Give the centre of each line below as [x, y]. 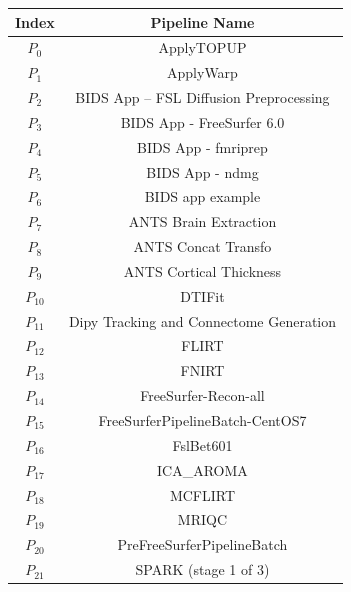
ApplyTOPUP [202, 47]
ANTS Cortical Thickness [202, 270]
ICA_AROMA [202, 469]
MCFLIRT [202, 494]
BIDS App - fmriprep [202, 146]
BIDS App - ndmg [202, 171]
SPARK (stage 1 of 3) [202, 569]
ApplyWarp [202, 72]
